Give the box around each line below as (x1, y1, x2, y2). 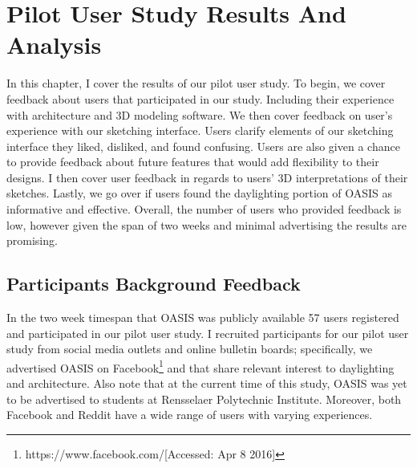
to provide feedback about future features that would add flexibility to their (6, 153, 379, 170)
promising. (6, 232, 58, 249)
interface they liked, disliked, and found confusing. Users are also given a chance (6, 137, 400, 154)
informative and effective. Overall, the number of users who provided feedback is (6, 201, 402, 218)
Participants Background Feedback (6, 271, 301, 296)
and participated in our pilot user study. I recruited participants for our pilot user (6, 324, 409, 341)
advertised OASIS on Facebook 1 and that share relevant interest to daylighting (6, 356, 395, 376)
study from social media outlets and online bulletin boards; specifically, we (6, 340, 373, 357)
